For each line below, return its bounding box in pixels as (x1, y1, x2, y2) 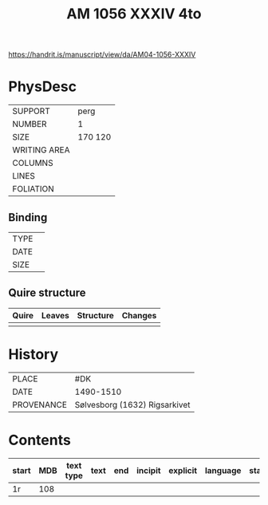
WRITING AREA (12, 144, 70, 156)
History (8, 345, 59, 363)
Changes (121, 310, 157, 321)
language (204, 464, 242, 475)
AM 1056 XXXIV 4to (66, 5, 202, 23)
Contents (8, 431, 72, 449)
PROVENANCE (12, 399, 68, 410)
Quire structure (8, 286, 86, 300)
